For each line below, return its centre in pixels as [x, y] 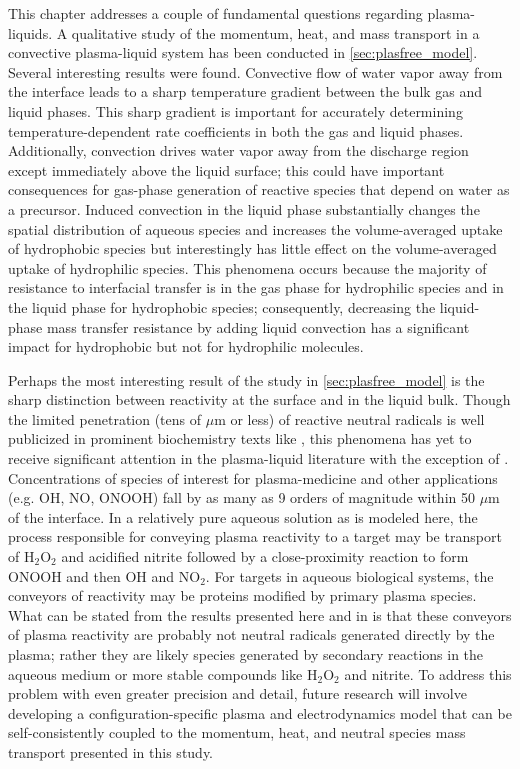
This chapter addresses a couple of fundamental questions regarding [215, 13]
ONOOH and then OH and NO [104, 575]
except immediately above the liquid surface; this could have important [226, 169]
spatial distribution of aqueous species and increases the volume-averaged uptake [255, 228]
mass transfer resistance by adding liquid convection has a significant [258, 326]
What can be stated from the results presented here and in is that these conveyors [260, 614]
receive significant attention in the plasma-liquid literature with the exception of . [258, 458]
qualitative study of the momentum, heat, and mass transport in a [275, 32]
